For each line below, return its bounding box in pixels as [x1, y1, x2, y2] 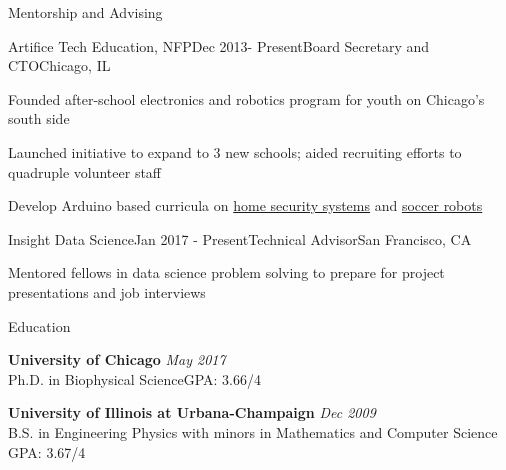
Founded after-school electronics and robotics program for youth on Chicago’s [8, 88, 485, 109]
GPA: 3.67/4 [8, 441, 86, 462]
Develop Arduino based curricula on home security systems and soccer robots [8, 195, 483, 216]
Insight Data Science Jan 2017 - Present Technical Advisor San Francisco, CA [8, 228, 472, 249]
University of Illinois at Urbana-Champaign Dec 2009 [8, 402, 376, 423]
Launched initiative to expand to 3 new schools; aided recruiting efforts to [8, 141, 462, 162]
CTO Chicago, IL [8, 55, 111, 76]
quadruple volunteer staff [8, 161, 162, 182]
